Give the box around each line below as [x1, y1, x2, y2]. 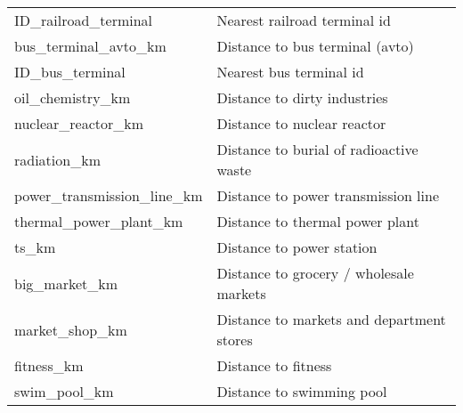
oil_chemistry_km [14, 87, 131, 108]
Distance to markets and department [216, 309, 446, 329]
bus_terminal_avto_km [14, 36, 167, 56]
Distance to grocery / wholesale [216, 263, 414, 283]
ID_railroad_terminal [14, 10, 153, 30]
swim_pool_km [14, 381, 114, 401]
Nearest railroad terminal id [216, 10, 391, 30]
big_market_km [14, 272, 118, 294]
